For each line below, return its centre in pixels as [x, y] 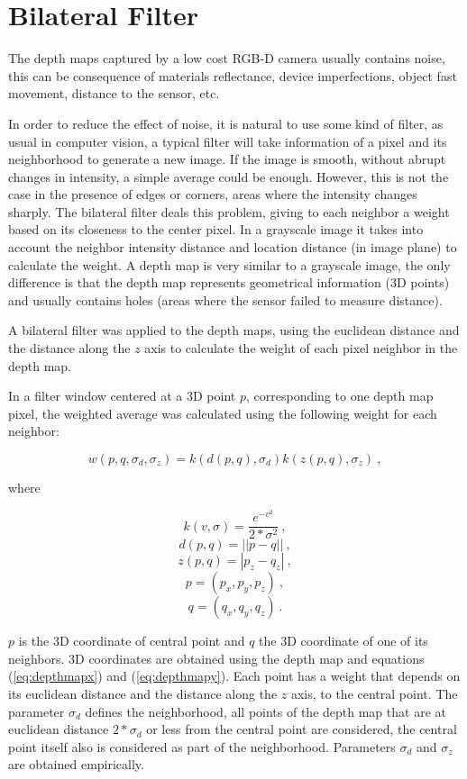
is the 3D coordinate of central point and [132, 641]
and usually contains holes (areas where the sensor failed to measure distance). [225, 299]
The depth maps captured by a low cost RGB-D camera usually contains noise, [227, 58]
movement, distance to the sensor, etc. [114, 93]
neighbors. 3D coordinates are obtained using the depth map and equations [216, 658]
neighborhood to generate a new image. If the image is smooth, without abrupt [227, 159]
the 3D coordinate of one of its [343, 641]
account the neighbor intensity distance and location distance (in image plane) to [233, 247]
